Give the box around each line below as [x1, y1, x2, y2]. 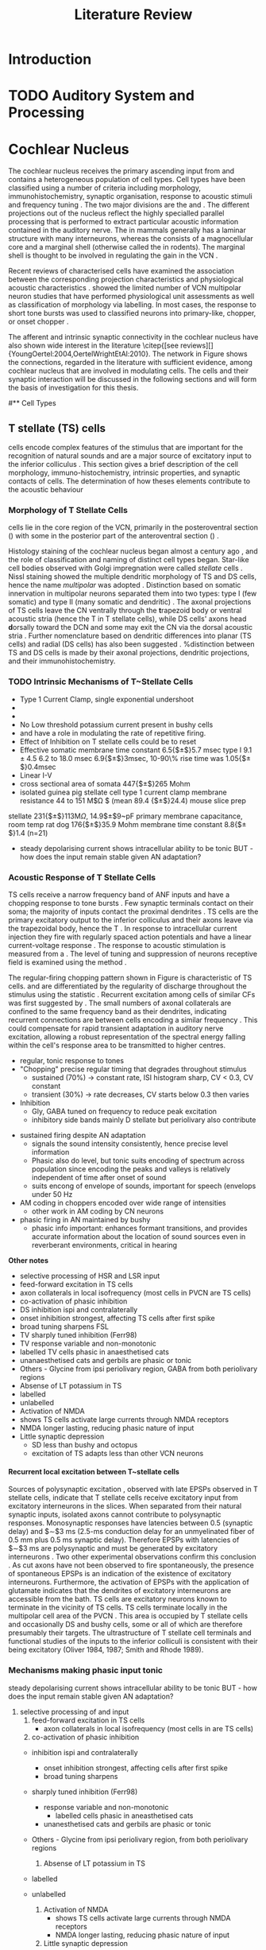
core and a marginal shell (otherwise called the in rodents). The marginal [8, 243, 245, 252]
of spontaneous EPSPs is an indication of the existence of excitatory [8, 1569, 232, 1579]
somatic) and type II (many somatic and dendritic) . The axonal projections [8, 597, 252, 607]
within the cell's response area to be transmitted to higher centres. [8, 1040, 226, 1051]
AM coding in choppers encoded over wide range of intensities [19, 1198, 226, 1208]
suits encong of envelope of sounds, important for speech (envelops [31, 1181, 256, 1191]
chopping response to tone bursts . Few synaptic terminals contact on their [8, 899, 254, 908]
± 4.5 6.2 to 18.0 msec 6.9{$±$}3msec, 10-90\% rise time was [19, 753, 224, 763]
